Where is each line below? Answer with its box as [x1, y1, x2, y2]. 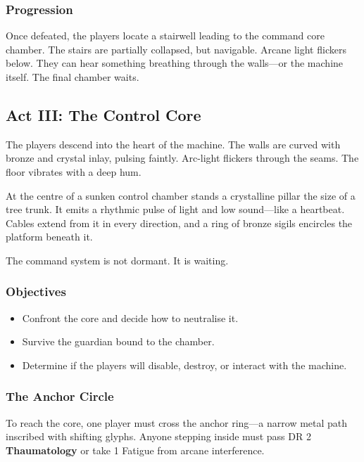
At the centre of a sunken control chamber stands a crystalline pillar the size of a [6, 188, 356, 203]
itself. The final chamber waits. [6, 70, 139, 84]
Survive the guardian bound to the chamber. [22, 334, 215, 349]
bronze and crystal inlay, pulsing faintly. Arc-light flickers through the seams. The [6, 150, 359, 165]
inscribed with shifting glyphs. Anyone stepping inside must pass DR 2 [6, 429, 311, 444]
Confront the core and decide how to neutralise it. [22, 310, 239, 325]
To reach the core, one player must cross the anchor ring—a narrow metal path [6, 415, 348, 430]
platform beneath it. [6, 229, 93, 244]
